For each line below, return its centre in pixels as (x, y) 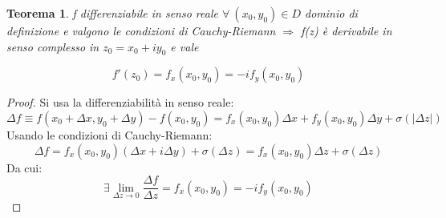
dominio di (331, 13)
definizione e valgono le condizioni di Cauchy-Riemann (141, 30)
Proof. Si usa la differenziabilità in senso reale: (120, 102)
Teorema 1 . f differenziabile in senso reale (112, 13)
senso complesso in (53, 46)
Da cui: (24, 167)
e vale (184, 46)
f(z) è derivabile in (347, 30)
